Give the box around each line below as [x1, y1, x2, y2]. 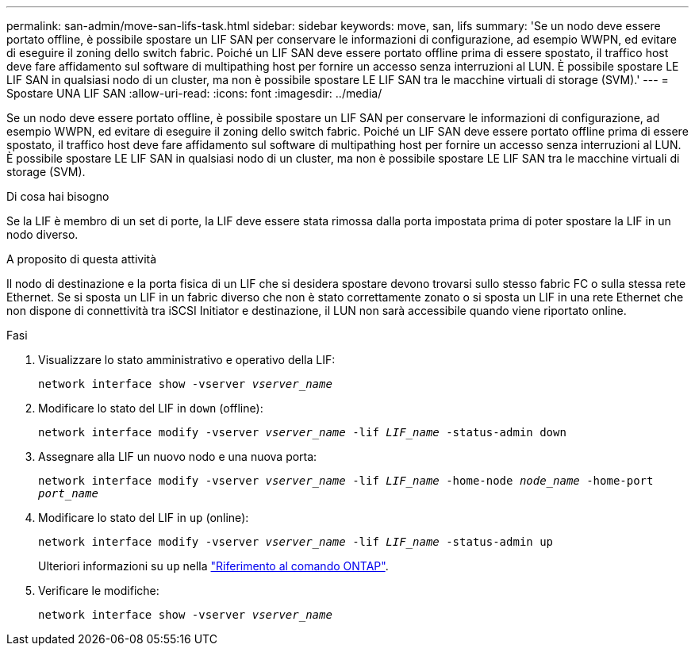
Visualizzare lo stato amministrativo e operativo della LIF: [38, 353, 336, 366]
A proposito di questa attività [6, 252, 157, 266]
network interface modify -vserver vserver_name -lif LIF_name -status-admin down [38, 426, 566, 439]
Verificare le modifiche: [38, 584, 159, 597]
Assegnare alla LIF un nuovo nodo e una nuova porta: [38, 450, 317, 463]
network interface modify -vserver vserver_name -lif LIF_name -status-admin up [38, 535, 554, 548]
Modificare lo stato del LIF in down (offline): [38, 401, 263, 415]
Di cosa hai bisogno [6, 190, 109, 203]
